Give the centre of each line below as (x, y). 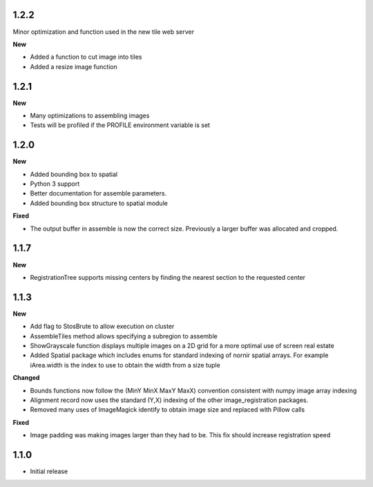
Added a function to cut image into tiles (86, 57)
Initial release (49, 471)
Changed (26, 378)
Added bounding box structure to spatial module (99, 203)
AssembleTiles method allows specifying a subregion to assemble (124, 336)
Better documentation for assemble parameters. (98, 193)
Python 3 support (55, 184)
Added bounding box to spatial (74, 174)
